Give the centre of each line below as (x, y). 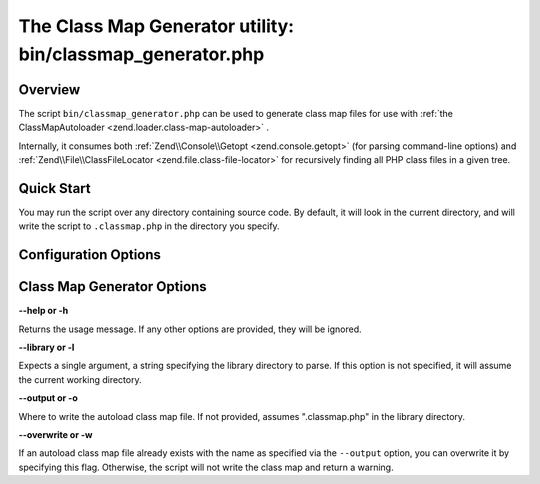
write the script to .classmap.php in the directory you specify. (149, 226)
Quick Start (54, 188)
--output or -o (48, 398)
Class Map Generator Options (112, 286)
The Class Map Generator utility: (156, 26)
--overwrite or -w (55, 434)
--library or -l (46, 347)
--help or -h (43, 311)
